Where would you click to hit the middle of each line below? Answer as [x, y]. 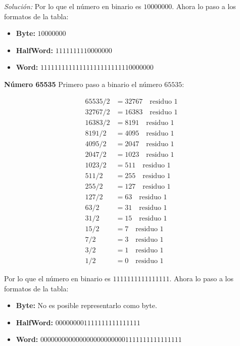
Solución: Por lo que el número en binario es [73, 6]
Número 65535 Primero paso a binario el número [83, 84]
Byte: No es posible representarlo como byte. [86, 305]
